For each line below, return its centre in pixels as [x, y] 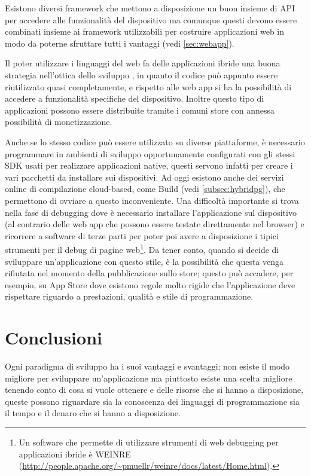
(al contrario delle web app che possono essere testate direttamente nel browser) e [155, 224]
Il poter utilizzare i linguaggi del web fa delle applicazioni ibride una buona [143, 63]
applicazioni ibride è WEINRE [75, 454]
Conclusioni [54, 338]
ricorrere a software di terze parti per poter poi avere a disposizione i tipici [142, 235]
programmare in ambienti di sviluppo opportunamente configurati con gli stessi [150, 153]
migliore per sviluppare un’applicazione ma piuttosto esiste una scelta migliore [149, 378]
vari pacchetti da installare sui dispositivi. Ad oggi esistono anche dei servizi [144, 177]
